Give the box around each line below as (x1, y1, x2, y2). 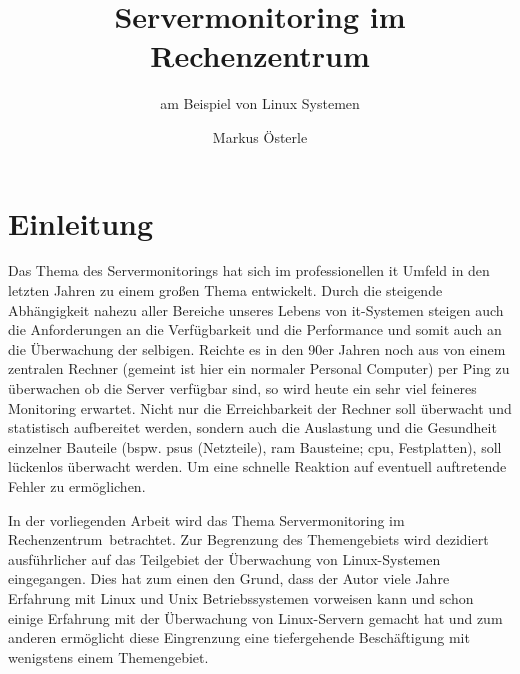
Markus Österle (212, 126, 308, 147)
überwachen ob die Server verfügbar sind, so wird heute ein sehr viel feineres (8, 378, 477, 398)
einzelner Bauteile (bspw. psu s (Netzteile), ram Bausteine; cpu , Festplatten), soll (8, 436, 502, 457)
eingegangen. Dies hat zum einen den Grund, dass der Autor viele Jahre (8, 568, 450, 589)
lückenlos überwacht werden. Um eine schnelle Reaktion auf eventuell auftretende (8, 456, 507, 477)
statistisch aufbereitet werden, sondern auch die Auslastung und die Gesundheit (8, 417, 497, 438)
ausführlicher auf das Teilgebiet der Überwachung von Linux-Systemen (8, 548, 441, 569)
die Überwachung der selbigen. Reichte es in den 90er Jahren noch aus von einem (8, 338, 506, 359)
